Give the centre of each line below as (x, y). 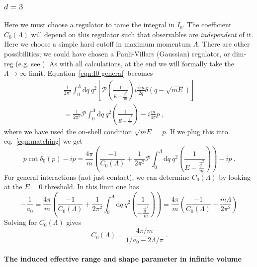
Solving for (21, 222)
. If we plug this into (197, 131)
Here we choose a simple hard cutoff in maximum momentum (97, 44)
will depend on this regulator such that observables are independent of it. (142, 34)
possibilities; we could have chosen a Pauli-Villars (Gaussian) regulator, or (117, 53)
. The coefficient (207, 25)
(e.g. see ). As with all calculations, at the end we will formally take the (125, 63)
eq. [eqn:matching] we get (43, 141)
